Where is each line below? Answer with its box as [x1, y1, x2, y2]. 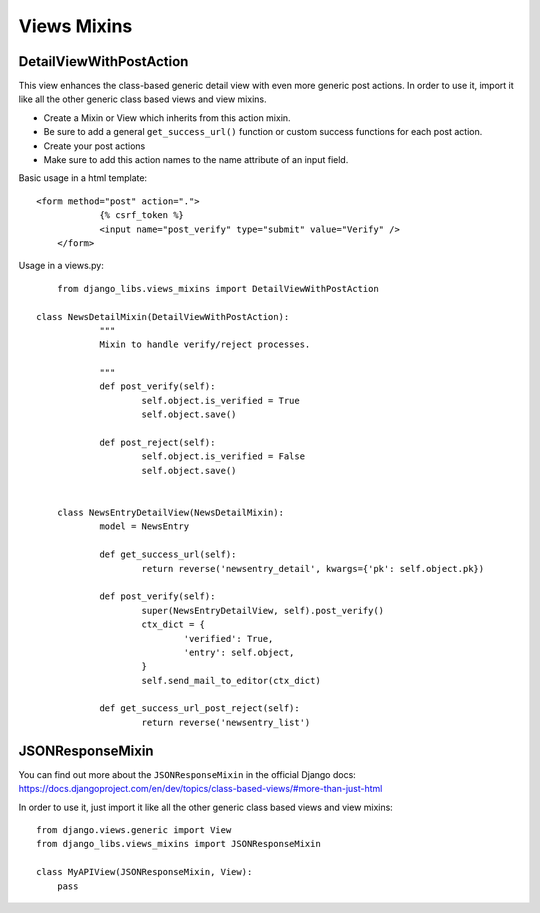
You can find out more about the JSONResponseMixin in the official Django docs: [18, 768, 357, 780]
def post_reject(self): [99, 437, 216, 449]
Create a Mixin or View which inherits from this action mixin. [43, 111, 291, 124]
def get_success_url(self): [99, 549, 237, 560]
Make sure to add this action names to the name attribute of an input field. [43, 154, 349, 166]
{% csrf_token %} [99, 210, 185, 221]
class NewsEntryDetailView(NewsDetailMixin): [56, 507, 285, 518]
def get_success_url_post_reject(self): [99, 703, 300, 714]
